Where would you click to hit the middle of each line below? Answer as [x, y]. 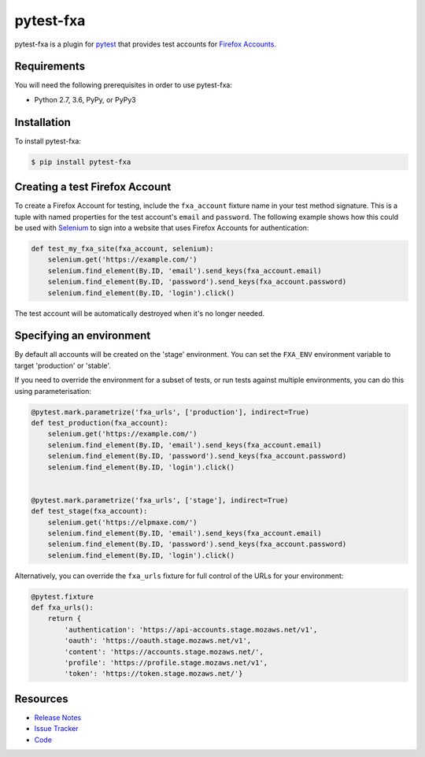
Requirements [50, 67]
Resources [41, 698]
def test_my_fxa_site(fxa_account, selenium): [122, 249]
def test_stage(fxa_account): [89, 511]
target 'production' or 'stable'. [63, 366]
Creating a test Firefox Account [93, 187]
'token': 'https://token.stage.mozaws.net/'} [153, 674]
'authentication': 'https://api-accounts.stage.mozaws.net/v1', [191, 629]
